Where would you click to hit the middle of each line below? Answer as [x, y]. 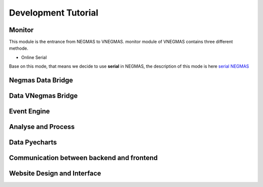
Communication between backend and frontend [83, 158]
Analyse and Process [42, 127]
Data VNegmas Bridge [43, 96]
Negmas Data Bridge [41, 80]
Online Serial [34, 57]
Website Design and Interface [55, 174]
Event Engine [29, 111]
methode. [19, 48]
